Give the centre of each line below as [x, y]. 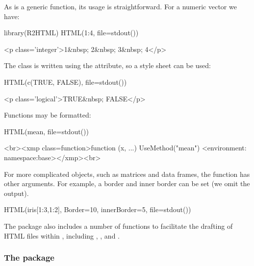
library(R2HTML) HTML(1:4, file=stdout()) [71, 33]
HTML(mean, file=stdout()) [46, 131]
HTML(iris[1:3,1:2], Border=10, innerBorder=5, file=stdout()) [98, 209]
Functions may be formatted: [48, 115]
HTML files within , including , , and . [62, 235]
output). [16, 193]
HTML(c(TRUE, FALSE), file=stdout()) [65, 82]
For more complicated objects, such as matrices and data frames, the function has [127, 174]
